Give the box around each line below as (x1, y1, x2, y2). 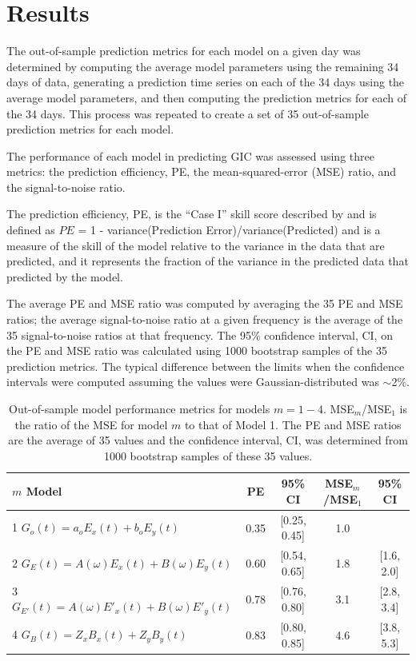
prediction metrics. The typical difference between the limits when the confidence (6, 357, 405, 374)
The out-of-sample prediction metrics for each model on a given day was (6, 42, 361, 59)
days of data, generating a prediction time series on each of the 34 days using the (6, 74, 405, 90)
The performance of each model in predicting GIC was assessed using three (6, 147, 374, 164)
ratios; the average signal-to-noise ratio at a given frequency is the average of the (6, 311, 403, 328)
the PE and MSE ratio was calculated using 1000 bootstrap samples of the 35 (6, 342, 387, 359)
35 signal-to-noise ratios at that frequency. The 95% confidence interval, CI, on (6, 326, 393, 343)
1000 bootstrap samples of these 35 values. (103, 447, 313, 464)
